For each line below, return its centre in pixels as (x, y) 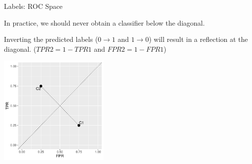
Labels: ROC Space (33, 6)
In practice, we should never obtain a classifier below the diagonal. (105, 22)
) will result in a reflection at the (198, 39)
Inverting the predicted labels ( (51, 39)
